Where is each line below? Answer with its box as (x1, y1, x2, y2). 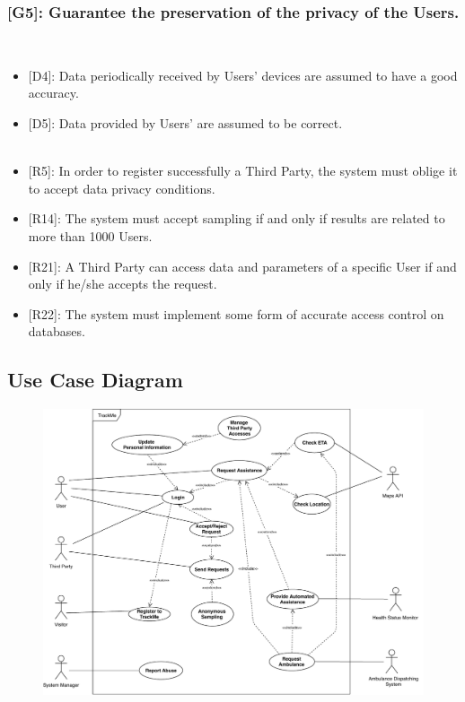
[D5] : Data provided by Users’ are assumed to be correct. (28, 114, 343, 132)
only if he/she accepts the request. (28, 274, 217, 293)
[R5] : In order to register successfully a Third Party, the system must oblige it (28, 161, 458, 180)
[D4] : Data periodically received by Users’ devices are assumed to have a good (28, 65, 458, 84)
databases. (28, 322, 85, 341)
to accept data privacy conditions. (28, 178, 215, 197)
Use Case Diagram (7, 366, 183, 394)
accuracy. (28, 83, 79, 102)
